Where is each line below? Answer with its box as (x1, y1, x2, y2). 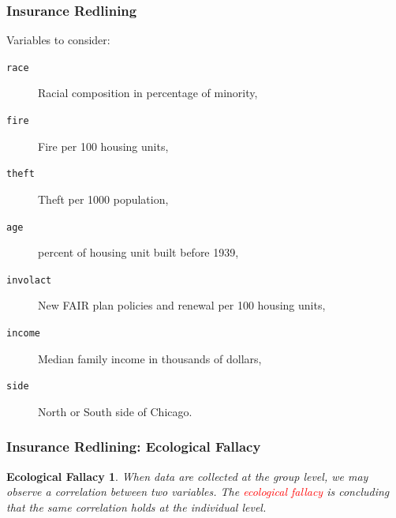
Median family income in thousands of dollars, (38, 350, 262, 366)
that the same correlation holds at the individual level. (6, 498, 267, 515)
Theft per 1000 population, (38, 190, 169, 207)
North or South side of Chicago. (38, 403, 192, 419)
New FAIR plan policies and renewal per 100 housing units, (38, 297, 326, 313)
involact (6, 274, 52, 286)
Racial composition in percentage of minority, (38, 84, 258, 101)
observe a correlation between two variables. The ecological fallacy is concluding (6, 483, 390, 500)
